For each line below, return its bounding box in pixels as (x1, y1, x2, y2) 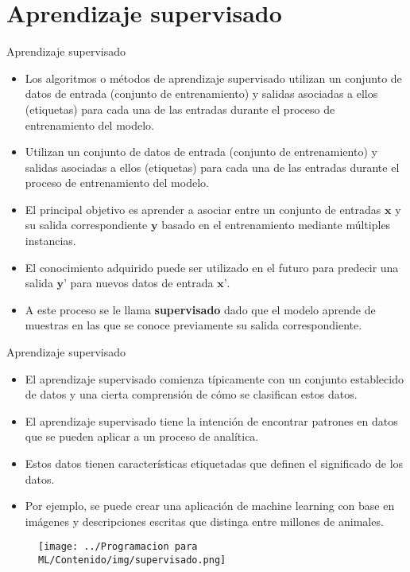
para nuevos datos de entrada (70, 274, 214, 291)
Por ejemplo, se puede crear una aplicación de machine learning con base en (25, 497, 395, 514)
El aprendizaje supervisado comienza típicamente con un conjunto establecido (25, 370, 404, 387)
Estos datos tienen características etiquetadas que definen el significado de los (25, 455, 404, 471)
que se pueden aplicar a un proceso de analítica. (25, 428, 259, 445)
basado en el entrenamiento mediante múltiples (161, 216, 391, 233)
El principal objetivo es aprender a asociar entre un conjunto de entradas (25, 200, 381, 217)
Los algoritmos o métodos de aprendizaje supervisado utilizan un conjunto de (25, 69, 402, 86)
